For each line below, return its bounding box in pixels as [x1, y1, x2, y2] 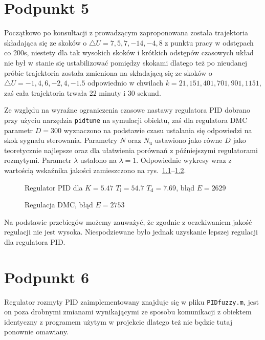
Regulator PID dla [25, 182, 83, 193]
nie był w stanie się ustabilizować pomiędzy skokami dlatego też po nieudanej [4, 57, 248, 68]
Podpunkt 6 [4, 266, 90, 287]
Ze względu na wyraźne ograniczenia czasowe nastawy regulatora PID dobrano [4, 104, 250, 115]
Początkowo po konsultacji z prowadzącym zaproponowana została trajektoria [4, 27, 248, 38]
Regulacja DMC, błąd [25, 199, 93, 210]
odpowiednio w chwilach [87, 77, 164, 88]
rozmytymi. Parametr [4, 155, 72, 165]
